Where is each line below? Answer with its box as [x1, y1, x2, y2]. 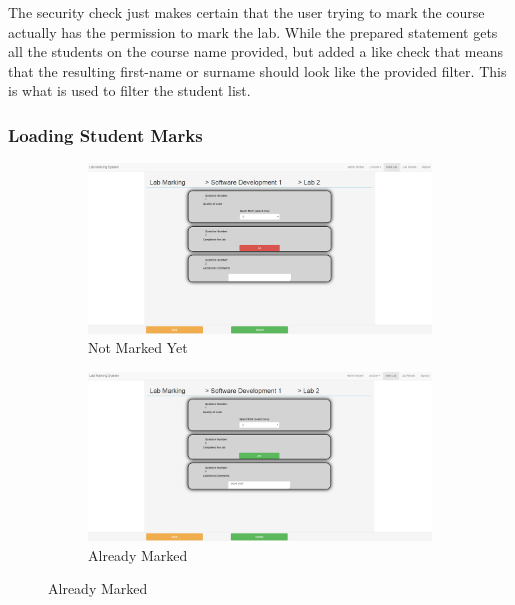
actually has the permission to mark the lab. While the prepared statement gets [8, 21, 498, 42]
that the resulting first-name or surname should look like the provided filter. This [8, 60, 507, 81]
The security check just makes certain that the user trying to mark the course [8, 2, 485, 22]
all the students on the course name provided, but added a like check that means [8, 41, 504, 62]
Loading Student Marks [8, 122, 203, 147]
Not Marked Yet [88, 337, 188, 358]
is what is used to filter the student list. [8, 80, 251, 101]
